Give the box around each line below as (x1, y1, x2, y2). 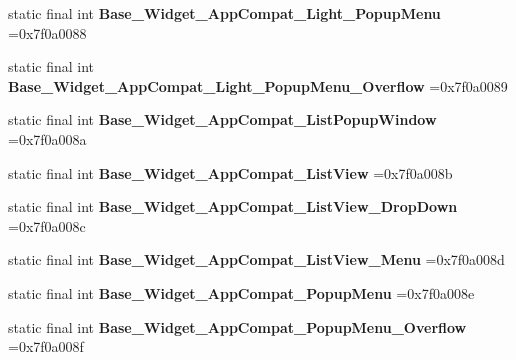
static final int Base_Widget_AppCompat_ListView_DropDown (8, 196, 458, 217)
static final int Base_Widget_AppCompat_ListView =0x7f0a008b (8, 162, 453, 183)
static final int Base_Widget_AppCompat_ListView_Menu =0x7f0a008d (8, 249, 505, 270)
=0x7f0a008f (8, 336, 84, 357)
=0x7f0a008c (8, 215, 86, 236)
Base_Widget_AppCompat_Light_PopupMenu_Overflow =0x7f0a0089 (8, 75, 508, 96)
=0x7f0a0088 (8, 22, 87, 43)
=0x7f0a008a (8, 128, 87, 149)
